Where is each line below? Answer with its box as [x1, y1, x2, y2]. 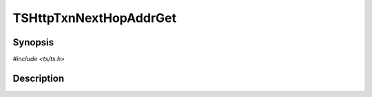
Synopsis [12, 36, 54, 48]
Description [12, 72, 65, 84]
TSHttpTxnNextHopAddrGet [12, 10, 177, 25]
